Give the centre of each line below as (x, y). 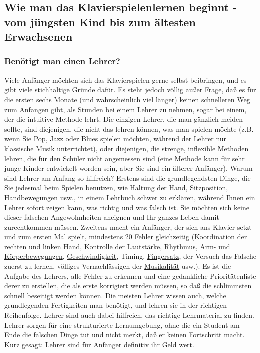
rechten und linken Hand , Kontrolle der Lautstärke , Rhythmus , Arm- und (117, 246)
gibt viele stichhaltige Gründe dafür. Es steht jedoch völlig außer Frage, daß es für (130, 90)
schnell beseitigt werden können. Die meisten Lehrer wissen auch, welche (115, 295)
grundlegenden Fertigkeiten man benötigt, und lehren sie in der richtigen (116, 305)
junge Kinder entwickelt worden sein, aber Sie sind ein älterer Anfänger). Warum (129, 168)
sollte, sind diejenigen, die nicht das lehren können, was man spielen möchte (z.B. (129, 129)
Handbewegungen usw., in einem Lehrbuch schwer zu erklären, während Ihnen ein (130, 197)
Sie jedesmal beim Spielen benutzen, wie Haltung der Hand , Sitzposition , (116, 188)
